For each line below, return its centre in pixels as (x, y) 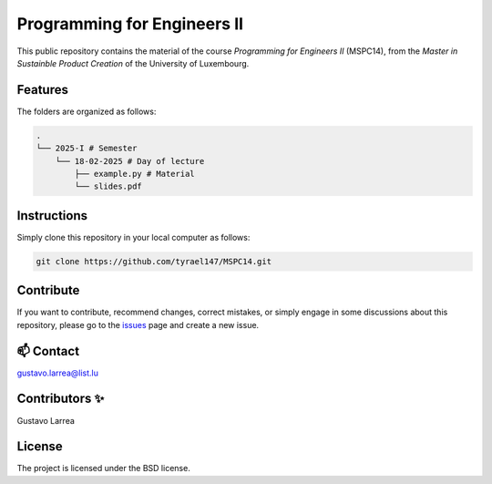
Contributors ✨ (61, 399)
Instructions (52, 216)
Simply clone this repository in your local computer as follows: (133, 237)
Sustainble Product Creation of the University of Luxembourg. (133, 63)
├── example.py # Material (134, 174)
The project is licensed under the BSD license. (103, 469)
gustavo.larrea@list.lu (58, 373)
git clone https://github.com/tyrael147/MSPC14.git (154, 261)
